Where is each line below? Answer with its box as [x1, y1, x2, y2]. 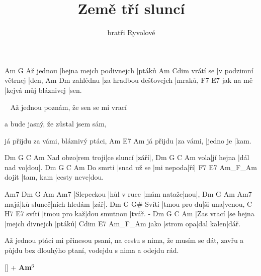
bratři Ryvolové [107, 27, 155, 38]
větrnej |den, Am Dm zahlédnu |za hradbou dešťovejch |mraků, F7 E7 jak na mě [5, 75, 253, 85]
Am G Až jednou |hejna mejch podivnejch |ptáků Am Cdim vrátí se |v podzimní [5, 65, 253, 75]
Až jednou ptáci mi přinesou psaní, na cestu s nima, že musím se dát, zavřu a [5, 235, 244, 245]
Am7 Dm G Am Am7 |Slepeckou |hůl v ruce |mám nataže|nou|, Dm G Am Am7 [5, 189, 252, 199]
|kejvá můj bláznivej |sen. [5, 84, 82, 95]
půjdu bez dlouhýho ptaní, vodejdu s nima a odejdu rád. [5, 245, 179, 255]
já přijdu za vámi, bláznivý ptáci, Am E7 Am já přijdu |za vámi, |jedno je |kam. [5, 135, 251, 146]
